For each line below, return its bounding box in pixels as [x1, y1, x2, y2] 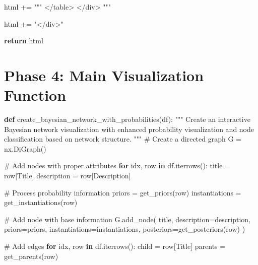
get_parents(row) [4, 250, 58, 261]
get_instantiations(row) [4, 197, 78, 208]
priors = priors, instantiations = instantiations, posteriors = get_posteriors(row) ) [4, 224, 245, 234]
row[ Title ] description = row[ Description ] [4, 170, 131, 181]
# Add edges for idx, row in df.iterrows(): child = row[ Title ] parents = [4, 241, 226, 251]
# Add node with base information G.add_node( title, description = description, [4, 214, 251, 224]
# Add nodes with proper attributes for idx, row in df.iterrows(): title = [4, 160, 230, 171]
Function [4, 85, 67, 105]
